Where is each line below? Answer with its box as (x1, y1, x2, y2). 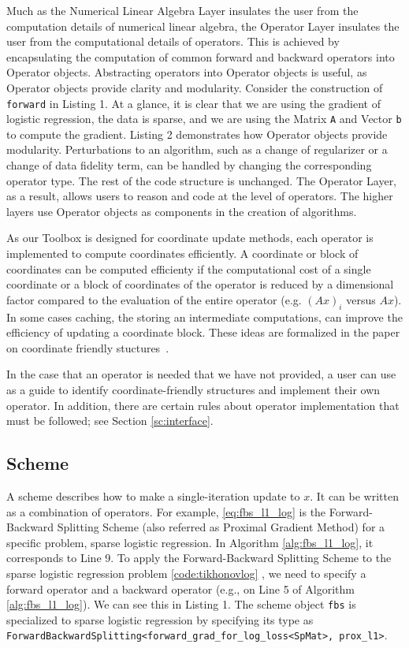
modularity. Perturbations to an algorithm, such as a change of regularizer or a (6, 141, 388, 158)
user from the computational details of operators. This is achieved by (6, 33, 340, 50)
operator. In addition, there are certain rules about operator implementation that (6, 397, 400, 413)
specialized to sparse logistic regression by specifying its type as (6, 611, 314, 628)
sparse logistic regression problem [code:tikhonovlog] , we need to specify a (6, 564, 366, 581)
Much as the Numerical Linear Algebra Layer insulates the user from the (6, 2, 359, 18)
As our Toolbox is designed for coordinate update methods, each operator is (6, 229, 374, 246)
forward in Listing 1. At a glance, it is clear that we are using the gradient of (6, 95, 381, 111)
